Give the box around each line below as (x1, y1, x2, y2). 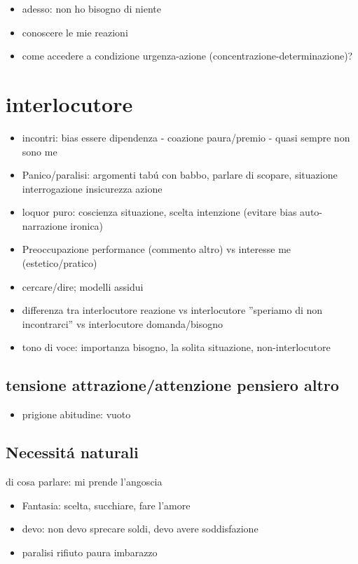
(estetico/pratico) (22, 256, 97, 270)
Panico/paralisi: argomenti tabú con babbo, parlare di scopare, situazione (22, 167, 338, 182)
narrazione (22, 218, 67, 233)
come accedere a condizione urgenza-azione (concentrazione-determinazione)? (22, 48, 353, 63)
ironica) (70, 218, 104, 233)
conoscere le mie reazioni (22, 25, 128, 39)
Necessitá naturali (6, 441, 139, 463)
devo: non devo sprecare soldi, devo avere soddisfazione (22, 521, 259, 536)
